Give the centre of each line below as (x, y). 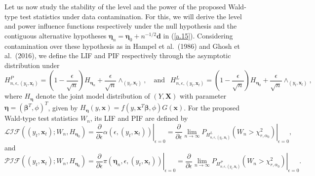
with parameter (203, 96)
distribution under (32, 65)
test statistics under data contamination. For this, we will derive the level (131, 16)
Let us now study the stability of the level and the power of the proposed (115, 6)
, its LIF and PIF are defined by (139, 118)
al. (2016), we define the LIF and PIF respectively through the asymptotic (118, 55)
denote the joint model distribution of (93, 96)
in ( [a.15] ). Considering (198, 35)
